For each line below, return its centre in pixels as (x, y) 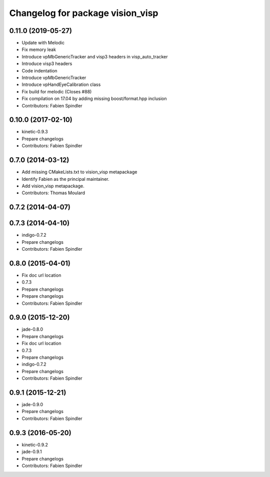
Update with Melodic (43, 43)
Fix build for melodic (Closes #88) (57, 91)
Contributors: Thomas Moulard (53, 193)
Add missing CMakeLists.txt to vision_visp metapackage (79, 172)
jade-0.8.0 (32, 329)
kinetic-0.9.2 (35, 445)
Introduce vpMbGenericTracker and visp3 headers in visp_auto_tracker (95, 56)
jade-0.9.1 (32, 452)
